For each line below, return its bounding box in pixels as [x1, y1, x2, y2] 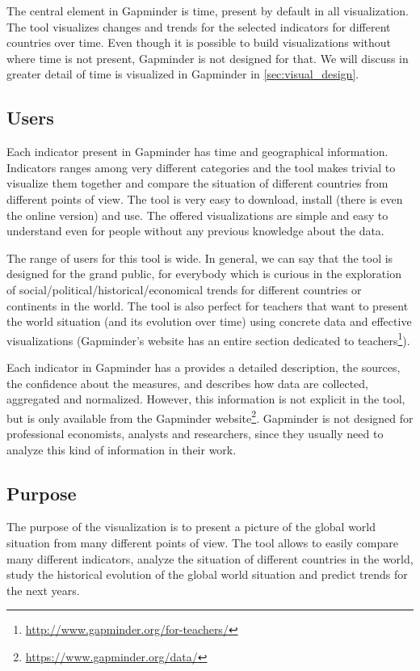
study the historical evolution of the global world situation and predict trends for [6, 566, 408, 583]
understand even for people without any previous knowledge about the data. [6, 222, 384, 239]
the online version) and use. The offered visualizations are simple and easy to [6, 206, 388, 223]
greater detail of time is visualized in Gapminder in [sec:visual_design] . [6, 65, 359, 82]
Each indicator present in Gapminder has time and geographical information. [6, 143, 388, 160]
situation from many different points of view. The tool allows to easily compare [6, 534, 398, 551]
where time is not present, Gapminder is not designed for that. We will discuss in [6, 49, 409, 66]
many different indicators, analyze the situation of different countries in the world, [6, 550, 414, 567]
